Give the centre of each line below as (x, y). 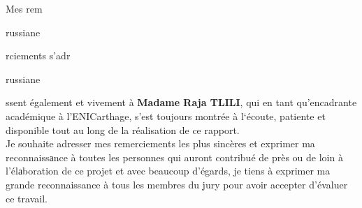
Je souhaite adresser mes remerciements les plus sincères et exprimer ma (160, 143)
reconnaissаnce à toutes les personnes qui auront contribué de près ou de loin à (174, 157)
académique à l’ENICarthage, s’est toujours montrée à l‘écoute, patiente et (166, 116)
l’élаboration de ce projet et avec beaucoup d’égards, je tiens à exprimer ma (168, 171)
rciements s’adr (38, 55)
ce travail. (27, 198)
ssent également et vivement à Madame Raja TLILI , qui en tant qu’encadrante (181, 102)
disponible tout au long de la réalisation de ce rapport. (123, 129)
